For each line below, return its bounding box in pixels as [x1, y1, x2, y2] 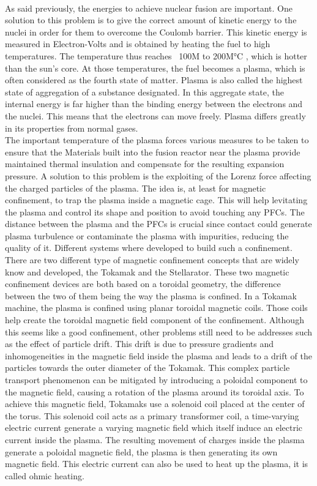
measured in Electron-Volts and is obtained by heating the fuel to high [5, 37, 270, 50]
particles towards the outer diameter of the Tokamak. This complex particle [5, 361, 290, 374]
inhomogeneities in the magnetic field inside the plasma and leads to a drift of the [5, 349, 313, 362]
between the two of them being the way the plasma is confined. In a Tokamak [5, 289, 297, 302]
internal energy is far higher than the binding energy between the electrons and [5, 97, 303, 110]
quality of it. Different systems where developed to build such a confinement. [5, 241, 293, 254]
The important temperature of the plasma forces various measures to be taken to [5, 133, 309, 146]
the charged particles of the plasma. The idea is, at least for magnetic [5, 181, 266, 194]
